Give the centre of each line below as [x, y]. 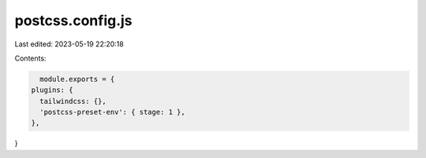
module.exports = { [77, 79]
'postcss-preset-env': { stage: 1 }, [112, 112]
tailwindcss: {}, [73, 101]
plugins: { [52, 90]
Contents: [30, 58]
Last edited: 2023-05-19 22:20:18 [69, 44]
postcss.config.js [74, 20]
